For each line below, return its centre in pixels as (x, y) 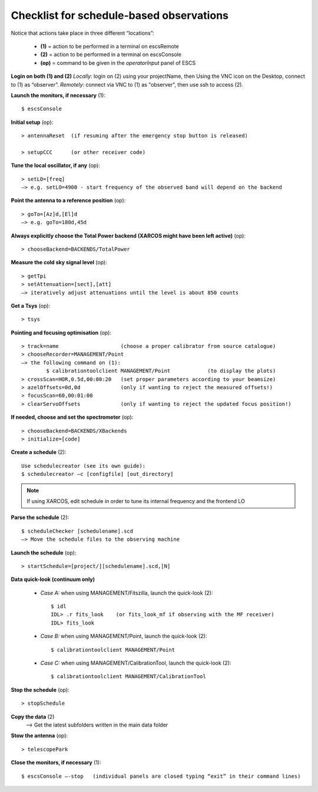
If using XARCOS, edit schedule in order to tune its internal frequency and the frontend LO (136, 501)
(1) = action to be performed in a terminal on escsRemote (110, 46)
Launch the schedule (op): (44, 553)
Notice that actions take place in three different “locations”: (82, 33)
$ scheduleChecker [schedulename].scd (77, 531)
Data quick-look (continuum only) (53, 579)
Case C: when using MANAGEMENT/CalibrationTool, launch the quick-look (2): (136, 663)
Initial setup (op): (32, 122)
